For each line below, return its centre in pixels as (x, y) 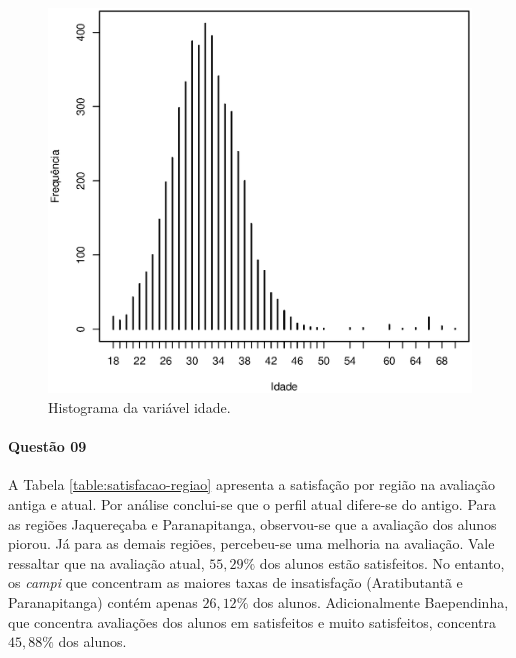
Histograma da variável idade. (139, 407)
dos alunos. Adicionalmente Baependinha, (380, 602)
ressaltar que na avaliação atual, (106, 562)
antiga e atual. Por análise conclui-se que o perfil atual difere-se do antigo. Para (252, 504)
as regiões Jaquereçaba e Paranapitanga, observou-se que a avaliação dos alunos (252, 523)
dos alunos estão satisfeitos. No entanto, (382, 562)
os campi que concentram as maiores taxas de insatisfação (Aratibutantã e (235, 582)
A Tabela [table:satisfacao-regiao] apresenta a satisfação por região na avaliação (252, 484)
